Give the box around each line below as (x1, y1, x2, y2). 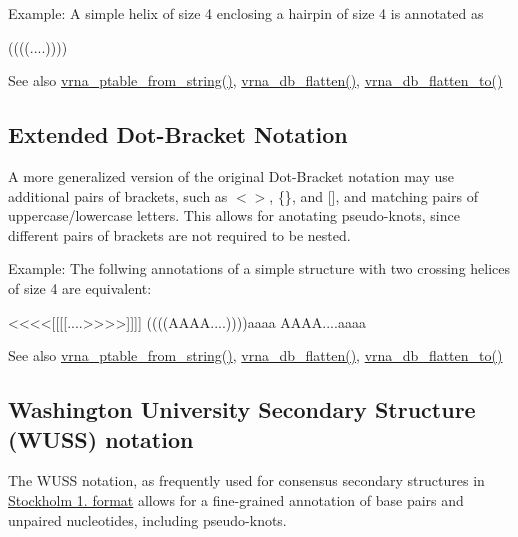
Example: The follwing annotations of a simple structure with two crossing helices (8, 258, 511, 279)
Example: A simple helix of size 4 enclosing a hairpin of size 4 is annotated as (8, 3, 484, 23)
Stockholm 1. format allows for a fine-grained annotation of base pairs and (8, 489, 464, 510)
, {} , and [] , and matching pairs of (269, 185, 478, 206)
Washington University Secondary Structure (8, 394, 476, 425)
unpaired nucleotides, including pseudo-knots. (8, 509, 287, 530)
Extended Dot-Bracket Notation (8, 119, 348, 150)
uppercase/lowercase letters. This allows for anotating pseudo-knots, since (8, 205, 460, 226)
